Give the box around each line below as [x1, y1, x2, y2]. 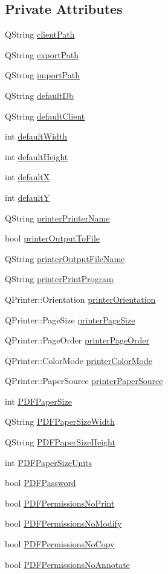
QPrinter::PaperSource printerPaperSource [5, 374, 163, 387]
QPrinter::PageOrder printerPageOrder [5, 334, 149, 346]
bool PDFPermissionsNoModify [5, 517, 122, 530]
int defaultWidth [5, 130, 68, 143]
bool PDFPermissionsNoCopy [5, 538, 115, 550]
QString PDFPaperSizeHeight [5, 436, 115, 448]
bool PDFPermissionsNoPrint [5, 496, 115, 509]
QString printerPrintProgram [5, 272, 114, 285]
